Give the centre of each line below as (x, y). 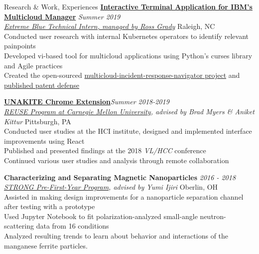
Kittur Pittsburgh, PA (38, 121)
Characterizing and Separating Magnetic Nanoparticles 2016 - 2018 (120, 177)
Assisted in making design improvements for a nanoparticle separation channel (124, 196)
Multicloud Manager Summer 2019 (62, 16)
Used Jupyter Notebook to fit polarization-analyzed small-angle (101, 216)
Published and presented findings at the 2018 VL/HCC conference (105, 150)
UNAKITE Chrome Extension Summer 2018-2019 (87, 102)
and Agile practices (33, 65)
